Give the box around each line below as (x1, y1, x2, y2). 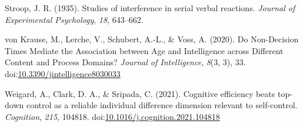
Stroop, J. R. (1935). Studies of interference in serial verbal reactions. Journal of (5, 2, 295, 14)
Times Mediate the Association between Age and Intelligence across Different (5, 44, 284, 56)
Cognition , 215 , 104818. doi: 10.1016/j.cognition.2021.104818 (5, 110, 220, 122)
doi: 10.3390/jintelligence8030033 (5, 67, 121, 79)
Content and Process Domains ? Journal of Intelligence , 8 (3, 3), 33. (5, 56, 246, 68)
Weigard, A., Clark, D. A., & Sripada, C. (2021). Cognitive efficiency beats (5, 87, 275, 99)
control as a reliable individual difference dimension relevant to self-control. (26, 99, 298, 111)
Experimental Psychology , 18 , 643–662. (5, 13, 144, 25)
